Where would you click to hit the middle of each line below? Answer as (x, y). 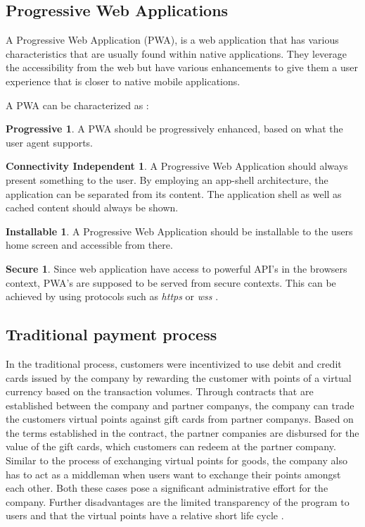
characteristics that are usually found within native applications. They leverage (177, 53)
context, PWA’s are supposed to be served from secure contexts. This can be (171, 282)
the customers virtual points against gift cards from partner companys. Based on (180, 419)
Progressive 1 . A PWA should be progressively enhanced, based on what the (174, 129)
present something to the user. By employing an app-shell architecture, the (167, 179)
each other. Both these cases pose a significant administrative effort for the (167, 488)
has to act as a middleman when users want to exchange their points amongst (173, 474)
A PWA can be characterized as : (77, 105)
